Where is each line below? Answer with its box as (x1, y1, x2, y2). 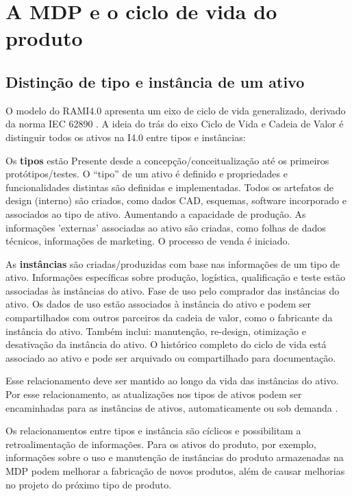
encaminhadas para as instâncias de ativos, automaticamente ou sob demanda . (5, 400, 338, 414)
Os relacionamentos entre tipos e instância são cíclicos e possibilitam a (5, 423, 301, 438)
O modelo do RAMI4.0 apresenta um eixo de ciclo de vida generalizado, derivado (5, 103, 346, 117)
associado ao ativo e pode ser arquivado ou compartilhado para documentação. (5, 350, 336, 364)
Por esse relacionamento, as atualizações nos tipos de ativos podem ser (5, 387, 302, 401)
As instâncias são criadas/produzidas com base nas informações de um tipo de (5, 256, 340, 271)
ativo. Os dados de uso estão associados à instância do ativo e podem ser (5, 297, 311, 311)
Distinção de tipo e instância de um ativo (5, 71, 305, 92)
